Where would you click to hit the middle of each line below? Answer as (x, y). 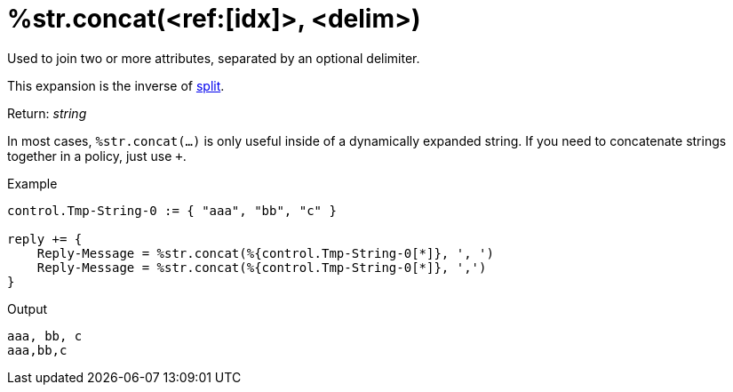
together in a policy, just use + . (97, 156)
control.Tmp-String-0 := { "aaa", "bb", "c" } (172, 210)
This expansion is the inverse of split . (116, 85)
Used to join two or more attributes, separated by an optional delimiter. (214, 58)
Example (32, 183)
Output (27, 308)
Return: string (47, 113)
